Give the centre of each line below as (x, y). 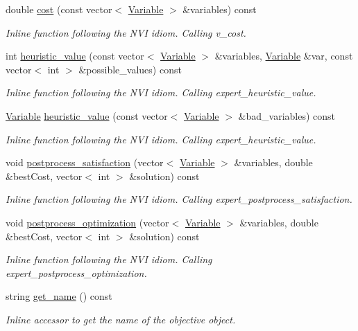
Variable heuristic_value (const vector (87, 115)
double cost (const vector (59, 9)
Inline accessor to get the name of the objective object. (121, 319)
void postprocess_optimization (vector (87, 222)
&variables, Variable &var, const (284, 56)
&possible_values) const (130, 69)
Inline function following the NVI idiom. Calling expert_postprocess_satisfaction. (179, 199)
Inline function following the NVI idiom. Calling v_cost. (126, 32)
